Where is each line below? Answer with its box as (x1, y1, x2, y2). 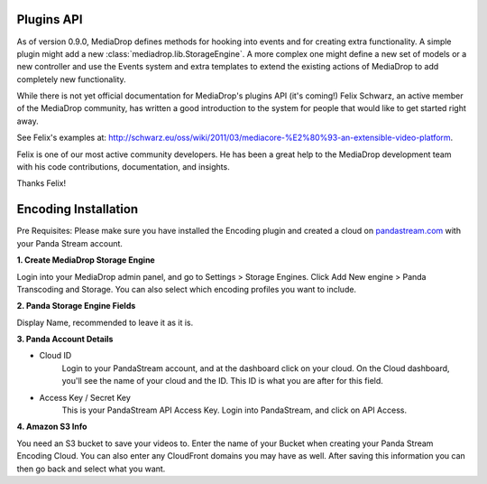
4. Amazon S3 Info (16, 421, 87, 433)
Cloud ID (39, 350, 72, 361)
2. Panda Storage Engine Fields (16, 301, 136, 312)
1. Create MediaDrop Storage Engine (16, 255, 155, 265)
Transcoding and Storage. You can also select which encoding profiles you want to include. (16, 284, 356, 294)
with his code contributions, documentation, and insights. (16, 162, 230, 172)
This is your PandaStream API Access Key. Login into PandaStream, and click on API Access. (61, 405, 408, 415)
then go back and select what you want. (16, 463, 166, 474)
